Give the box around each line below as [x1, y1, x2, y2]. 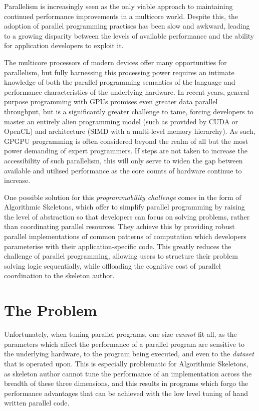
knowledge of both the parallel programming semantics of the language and [4, 77, 235, 87]
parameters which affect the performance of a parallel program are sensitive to [4, 338, 245, 349]
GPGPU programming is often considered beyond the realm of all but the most [4, 135, 248, 146]
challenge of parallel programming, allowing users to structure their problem [4, 251, 238, 261]
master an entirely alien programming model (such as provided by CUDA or [4, 116, 238, 126]
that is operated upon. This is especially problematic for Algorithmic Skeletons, [4, 358, 248, 368]
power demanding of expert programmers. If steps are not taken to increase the [4, 145, 247, 156]
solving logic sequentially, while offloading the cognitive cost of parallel [4, 260, 221, 271]
